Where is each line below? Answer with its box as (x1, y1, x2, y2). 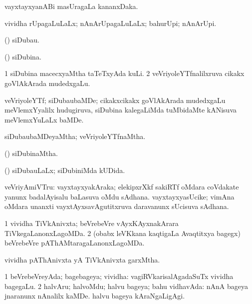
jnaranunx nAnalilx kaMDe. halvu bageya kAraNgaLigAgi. (4, 290, 185, 301)
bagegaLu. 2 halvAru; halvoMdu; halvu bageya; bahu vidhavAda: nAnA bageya (4, 280, 248, 291)
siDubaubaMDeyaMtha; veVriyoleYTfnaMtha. (4, 131, 146, 141)
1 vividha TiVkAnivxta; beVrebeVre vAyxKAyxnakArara (4, 217, 179, 228)
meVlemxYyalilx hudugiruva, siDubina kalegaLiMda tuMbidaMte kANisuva (4, 104, 237, 115)
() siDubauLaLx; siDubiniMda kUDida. (4, 164, 125, 175)
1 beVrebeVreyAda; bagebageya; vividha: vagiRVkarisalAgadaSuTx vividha (4, 271, 234, 281)
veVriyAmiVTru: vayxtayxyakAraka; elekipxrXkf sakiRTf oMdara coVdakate (4, 181, 239, 192)
